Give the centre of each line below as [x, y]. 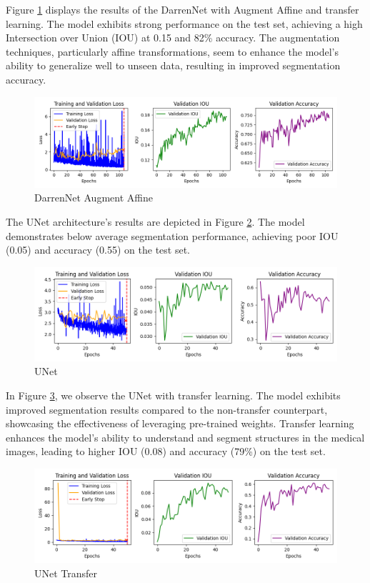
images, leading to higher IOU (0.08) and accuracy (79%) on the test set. [166, 451]
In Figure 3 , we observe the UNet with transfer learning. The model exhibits [173, 395]
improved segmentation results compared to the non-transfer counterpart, [167, 409]
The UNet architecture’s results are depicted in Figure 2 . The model [155, 221]
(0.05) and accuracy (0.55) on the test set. [98, 250]
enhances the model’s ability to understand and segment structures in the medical [185, 437]
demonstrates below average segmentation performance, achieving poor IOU [172, 235]
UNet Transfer [66, 573]
